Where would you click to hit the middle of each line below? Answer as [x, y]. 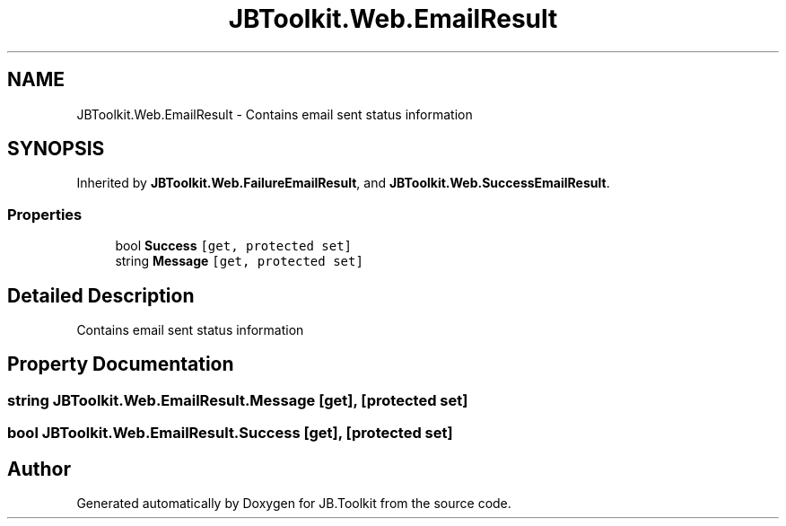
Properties [45, 214]
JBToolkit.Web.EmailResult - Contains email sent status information [275, 114]
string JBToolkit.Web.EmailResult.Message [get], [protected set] [238, 400]
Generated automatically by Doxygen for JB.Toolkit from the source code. [294, 504]
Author [39, 469]
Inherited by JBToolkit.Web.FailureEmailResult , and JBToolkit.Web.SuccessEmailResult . [343, 183]
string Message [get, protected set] [239, 261]
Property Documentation [121, 364]
